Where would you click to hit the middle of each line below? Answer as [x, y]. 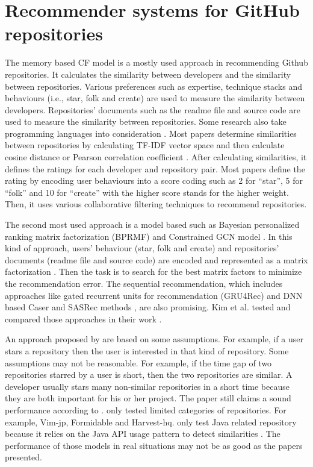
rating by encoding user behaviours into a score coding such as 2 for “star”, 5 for [154, 180]
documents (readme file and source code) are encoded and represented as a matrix [156, 259]
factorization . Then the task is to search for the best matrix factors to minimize [153, 271]
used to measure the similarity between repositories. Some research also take [146, 121]
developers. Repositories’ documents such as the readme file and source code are [153, 109]
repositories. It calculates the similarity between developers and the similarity [148, 74]
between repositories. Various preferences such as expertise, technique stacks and [153, 86]
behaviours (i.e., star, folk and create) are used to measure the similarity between [155, 98]
